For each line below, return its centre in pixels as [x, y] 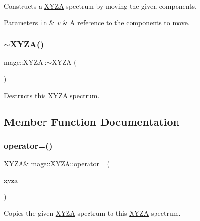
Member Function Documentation [92, 121]
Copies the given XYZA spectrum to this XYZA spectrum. [92, 213]
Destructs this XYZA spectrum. [52, 95]
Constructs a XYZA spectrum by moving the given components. [100, 6]
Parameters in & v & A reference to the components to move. [97, 22]
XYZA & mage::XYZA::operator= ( [57, 164]
